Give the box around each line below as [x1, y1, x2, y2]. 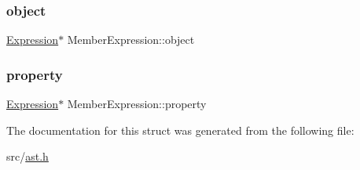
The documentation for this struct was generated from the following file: [6, 121, 354, 138]
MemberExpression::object [67, 31, 195, 48]
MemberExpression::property [67, 96, 207, 112]
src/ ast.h [6, 148, 49, 165]
